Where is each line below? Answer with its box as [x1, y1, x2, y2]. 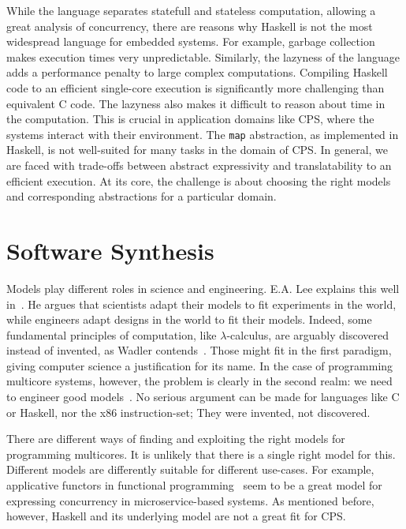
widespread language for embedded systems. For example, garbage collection [6, 33, 375, 50]
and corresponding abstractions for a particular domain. [6, 188, 277, 204]
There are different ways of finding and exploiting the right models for [6, 430, 345, 447]
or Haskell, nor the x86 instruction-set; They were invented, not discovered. [6, 403, 371, 420]
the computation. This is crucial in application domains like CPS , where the [6, 111, 374, 127]
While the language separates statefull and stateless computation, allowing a [6, 2, 376, 18]
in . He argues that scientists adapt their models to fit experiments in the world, [6, 295, 397, 312]
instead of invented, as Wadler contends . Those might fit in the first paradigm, [6, 342, 392, 358]
